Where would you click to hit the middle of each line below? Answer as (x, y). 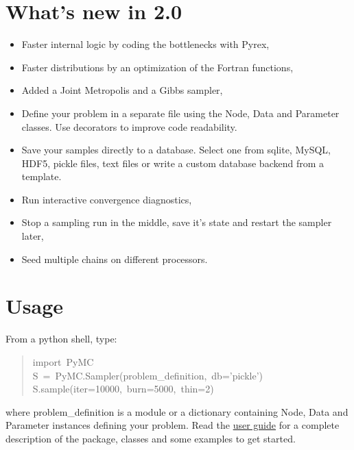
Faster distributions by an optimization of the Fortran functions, (157, 67)
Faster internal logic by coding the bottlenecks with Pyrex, (145, 44)
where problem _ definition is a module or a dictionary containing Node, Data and (177, 411)
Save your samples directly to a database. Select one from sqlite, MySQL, (176, 150)
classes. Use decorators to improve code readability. (129, 126)
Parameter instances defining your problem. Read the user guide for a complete (173, 425)
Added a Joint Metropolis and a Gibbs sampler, (122, 90)
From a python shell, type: (61, 339)
